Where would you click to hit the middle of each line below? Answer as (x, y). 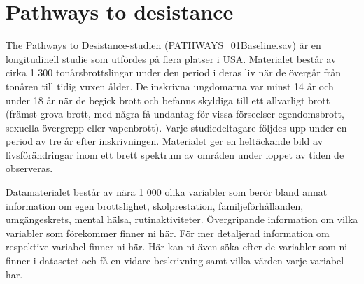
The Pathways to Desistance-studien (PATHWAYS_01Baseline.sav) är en (163, 45)
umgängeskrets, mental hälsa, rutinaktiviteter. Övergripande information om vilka (182, 219)
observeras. (29, 168)
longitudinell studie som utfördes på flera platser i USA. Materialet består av (171, 58)
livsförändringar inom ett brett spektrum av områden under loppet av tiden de (175, 154)
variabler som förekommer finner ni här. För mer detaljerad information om (168, 233)
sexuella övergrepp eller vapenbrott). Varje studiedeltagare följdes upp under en (176, 127)
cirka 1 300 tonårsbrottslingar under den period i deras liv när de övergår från (174, 72)
